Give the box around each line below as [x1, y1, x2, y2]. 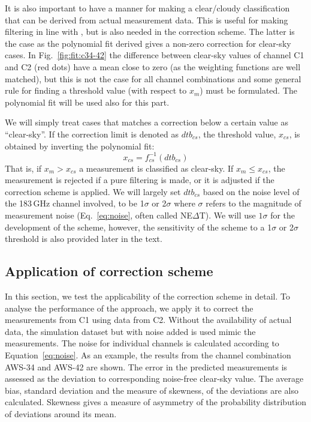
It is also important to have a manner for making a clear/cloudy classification [5, 2, 290, 14]
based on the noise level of [203, 185, 300, 197]
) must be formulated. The [200, 84, 298, 97]
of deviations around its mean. [5, 407, 117, 420]
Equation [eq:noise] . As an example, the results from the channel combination [5, 348, 291, 361]
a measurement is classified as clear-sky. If [79, 161, 234, 174]
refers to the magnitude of [206, 197, 301, 209]
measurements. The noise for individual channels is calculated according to [5, 337, 279, 349]
